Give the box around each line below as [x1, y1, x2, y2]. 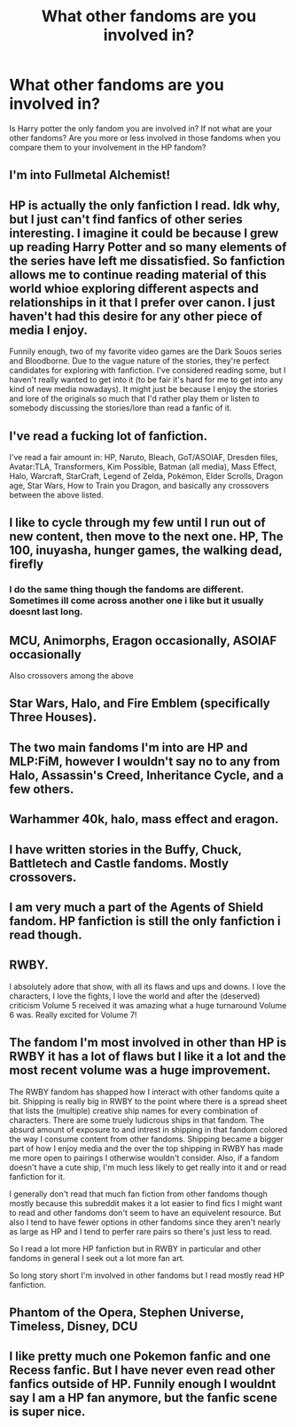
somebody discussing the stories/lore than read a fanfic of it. [9, 403, 232, 413]
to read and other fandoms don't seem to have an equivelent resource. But [9, 1207, 282, 1218]
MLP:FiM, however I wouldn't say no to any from [9, 754, 281, 769]
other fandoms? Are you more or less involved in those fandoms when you [9, 132, 281, 143]
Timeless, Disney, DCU [9, 1319, 138, 1334]
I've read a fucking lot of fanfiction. [9, 428, 208, 443]
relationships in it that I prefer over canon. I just [9, 294, 276, 310]
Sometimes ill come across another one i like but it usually [9, 594, 264, 607]
